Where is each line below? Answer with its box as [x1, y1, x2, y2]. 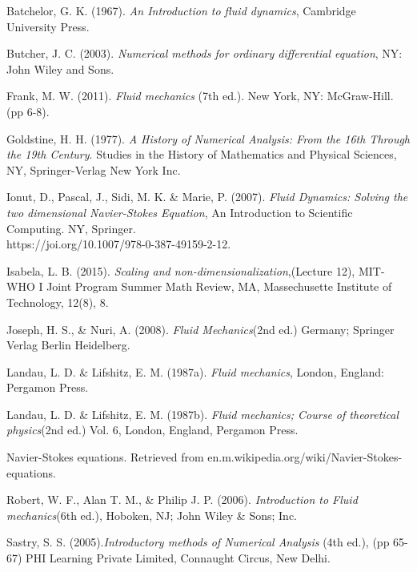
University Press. [6, 18, 90, 34]
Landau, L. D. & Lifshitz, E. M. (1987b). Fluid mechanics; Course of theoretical [6, 405, 399, 422]
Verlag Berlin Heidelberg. [6, 336, 130, 353]
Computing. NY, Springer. [6, 220, 136, 236]
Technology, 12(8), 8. [6, 293, 109, 310]
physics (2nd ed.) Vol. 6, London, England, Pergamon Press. [6, 421, 299, 438]
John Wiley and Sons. [6, 60, 114, 77]
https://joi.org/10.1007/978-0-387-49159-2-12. [6, 236, 231, 252]
